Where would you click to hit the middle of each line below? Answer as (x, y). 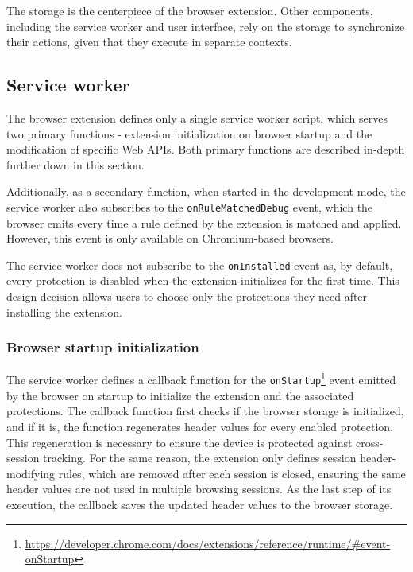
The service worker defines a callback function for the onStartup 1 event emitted (201, 379)
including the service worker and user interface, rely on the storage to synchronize (206, 26)
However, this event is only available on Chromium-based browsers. (170, 238)
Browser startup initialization (103, 347)
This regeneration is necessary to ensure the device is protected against (179, 442)
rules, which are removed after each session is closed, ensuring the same (232, 473)
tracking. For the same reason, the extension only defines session (200, 458)
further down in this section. (75, 164)
